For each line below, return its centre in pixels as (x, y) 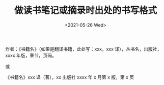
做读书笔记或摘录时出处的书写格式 (85, 10)
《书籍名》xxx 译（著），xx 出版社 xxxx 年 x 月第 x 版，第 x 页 (70, 77)
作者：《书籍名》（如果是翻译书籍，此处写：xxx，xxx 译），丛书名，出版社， (84, 49)
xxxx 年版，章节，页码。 (31, 55)
